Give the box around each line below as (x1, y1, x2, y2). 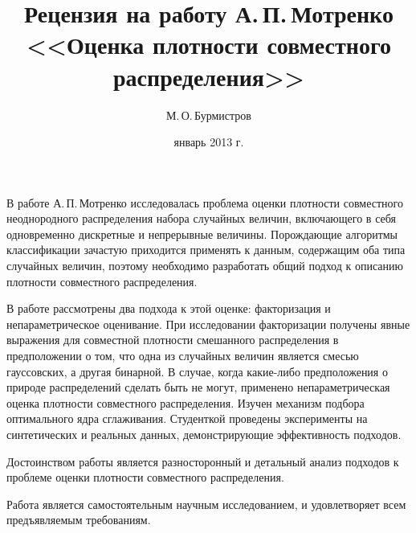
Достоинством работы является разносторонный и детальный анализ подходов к (6, 453, 399, 469)
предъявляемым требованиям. (6, 511, 151, 528)
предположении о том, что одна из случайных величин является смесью (6, 347, 359, 364)
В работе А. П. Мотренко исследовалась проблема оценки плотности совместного (6, 194, 403, 211)
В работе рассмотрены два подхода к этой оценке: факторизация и (6, 300, 331, 317)
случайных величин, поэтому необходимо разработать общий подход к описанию (6, 257, 403, 274)
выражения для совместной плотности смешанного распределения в (6, 331, 339, 348)
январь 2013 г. (173, 133, 244, 150)
